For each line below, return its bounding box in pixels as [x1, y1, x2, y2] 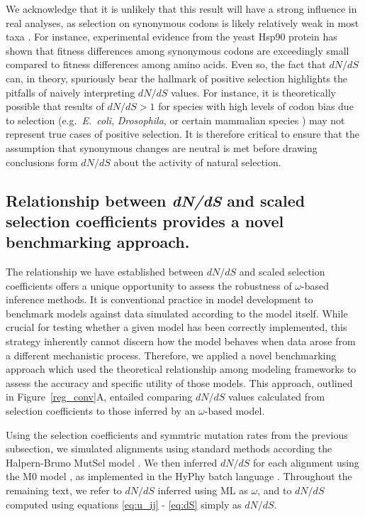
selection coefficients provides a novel [6, 209, 284, 232]
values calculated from [228, 389, 325, 404]
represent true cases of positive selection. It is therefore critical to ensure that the [6, 126, 359, 141]
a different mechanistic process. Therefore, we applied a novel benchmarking [6, 347, 337, 362]
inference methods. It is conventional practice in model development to [6, 292, 313, 307]
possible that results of [6, 99, 104, 114]
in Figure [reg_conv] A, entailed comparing [6, 389, 193, 404]
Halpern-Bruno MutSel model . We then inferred [6, 455, 218, 469]
